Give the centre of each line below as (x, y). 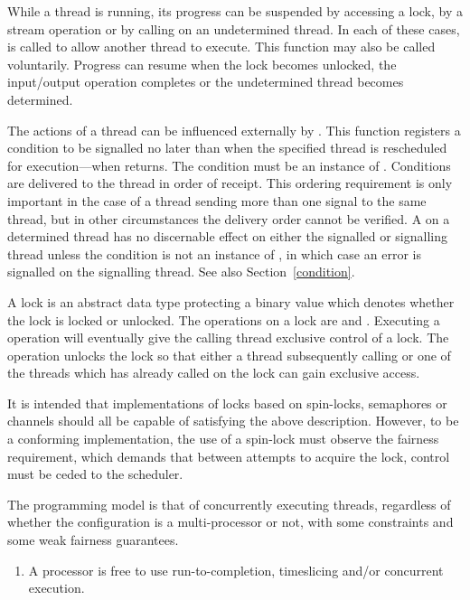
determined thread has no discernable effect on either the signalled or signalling (228, 236)
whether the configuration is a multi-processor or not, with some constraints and (230, 522)
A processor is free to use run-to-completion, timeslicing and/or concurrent (236, 570)
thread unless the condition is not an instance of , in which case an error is (214, 253)
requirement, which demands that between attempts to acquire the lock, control (229, 456)
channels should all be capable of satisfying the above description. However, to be (233, 421)
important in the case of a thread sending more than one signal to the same (217, 200)
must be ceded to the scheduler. (95, 474)
